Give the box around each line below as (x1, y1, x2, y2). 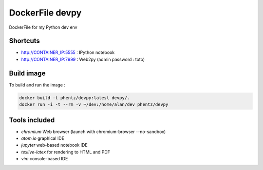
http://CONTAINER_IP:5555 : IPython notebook (21, 50, 115, 55)
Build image (9, 69, 46, 77)
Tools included (9, 116, 55, 124)
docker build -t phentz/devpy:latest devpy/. (19, 95, 130, 101)
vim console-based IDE (21, 156, 68, 162)
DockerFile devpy (9, 7, 82, 18)
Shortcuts (9, 37, 40, 45)
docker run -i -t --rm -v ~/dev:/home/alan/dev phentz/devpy (19, 102, 169, 107)
